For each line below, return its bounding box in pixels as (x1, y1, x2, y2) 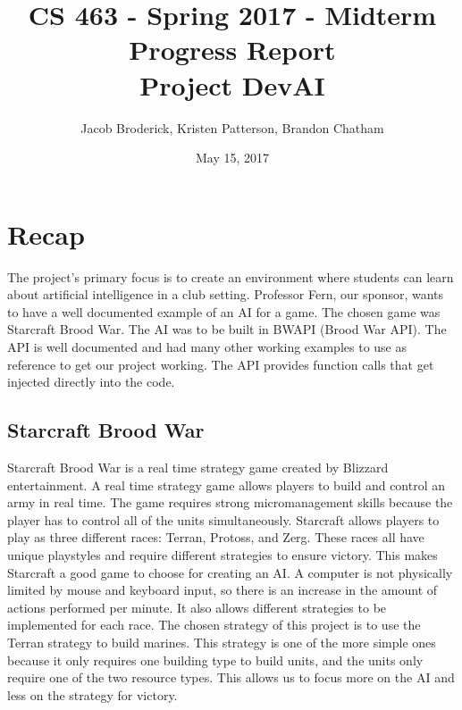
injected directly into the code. (7, 372, 175, 391)
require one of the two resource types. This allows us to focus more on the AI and (7, 668, 455, 687)
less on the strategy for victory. (7, 685, 178, 704)
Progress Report (129, 31, 336, 68)
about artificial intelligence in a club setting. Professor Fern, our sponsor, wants (7, 285, 444, 304)
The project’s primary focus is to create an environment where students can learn (7, 267, 454, 286)
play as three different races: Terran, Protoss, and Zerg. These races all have (7, 528, 424, 547)
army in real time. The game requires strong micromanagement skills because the (7, 493, 453, 512)
